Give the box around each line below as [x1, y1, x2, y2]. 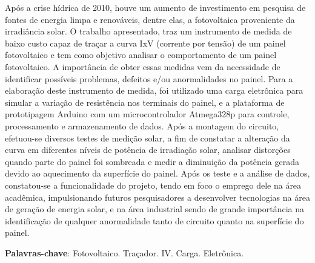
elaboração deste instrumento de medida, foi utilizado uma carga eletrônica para [5, 84, 303, 97]
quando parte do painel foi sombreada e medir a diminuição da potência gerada [5, 155, 299, 167]
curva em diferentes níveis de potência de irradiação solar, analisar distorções [5, 143, 291, 156]
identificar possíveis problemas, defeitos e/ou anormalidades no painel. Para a [5, 72, 293, 85]
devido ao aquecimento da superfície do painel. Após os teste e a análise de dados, [5, 167, 310, 180]
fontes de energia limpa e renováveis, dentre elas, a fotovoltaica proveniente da [5, 13, 295, 25]
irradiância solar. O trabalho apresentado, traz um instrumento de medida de [5, 25, 292, 37]
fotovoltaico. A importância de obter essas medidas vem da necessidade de [5, 60, 280, 73]
